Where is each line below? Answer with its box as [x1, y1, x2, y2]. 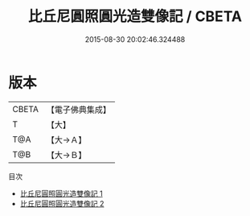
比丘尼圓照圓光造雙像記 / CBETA [27, 7, 243, 26]
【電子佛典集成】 [46, 104, 111, 115]
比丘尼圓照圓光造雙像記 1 [19, 189, 103, 198]
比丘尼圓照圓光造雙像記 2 [19, 198, 105, 208]
